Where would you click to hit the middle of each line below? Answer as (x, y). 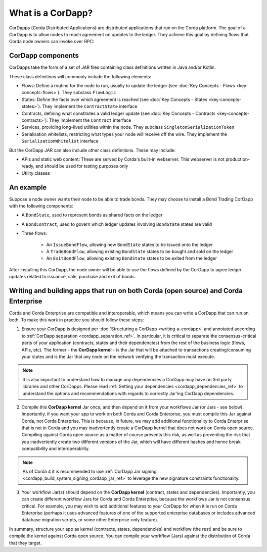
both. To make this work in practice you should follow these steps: (77, 320)
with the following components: (41, 206)
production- (238, 159)
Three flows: (34, 233)
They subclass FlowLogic (89, 93)
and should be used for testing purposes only (82, 166)
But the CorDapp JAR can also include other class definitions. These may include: (92, 150)
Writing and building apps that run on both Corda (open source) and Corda (126, 290)
